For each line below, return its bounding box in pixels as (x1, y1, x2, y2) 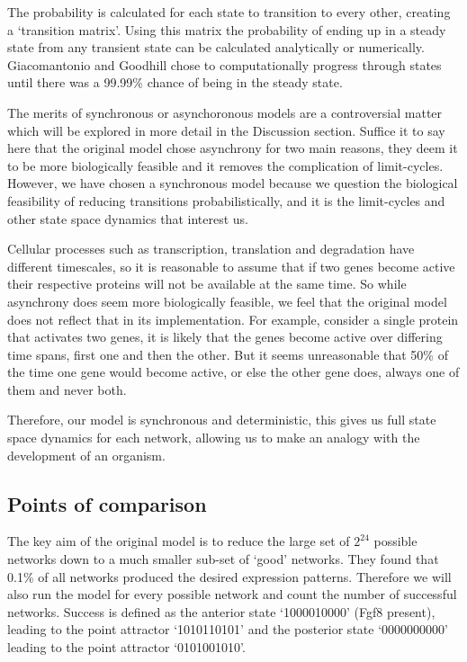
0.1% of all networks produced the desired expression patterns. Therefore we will (7, 567, 452, 586)
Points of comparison (7, 489, 207, 517)
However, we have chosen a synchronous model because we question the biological (7, 174, 458, 192)
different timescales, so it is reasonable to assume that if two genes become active (7, 256, 455, 275)
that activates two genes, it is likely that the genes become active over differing (7, 327, 443, 346)
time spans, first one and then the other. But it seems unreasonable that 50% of (7, 344, 448, 363)
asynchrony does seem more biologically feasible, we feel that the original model (7, 291, 447, 310)
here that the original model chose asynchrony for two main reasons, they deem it (7, 139, 458, 157)
